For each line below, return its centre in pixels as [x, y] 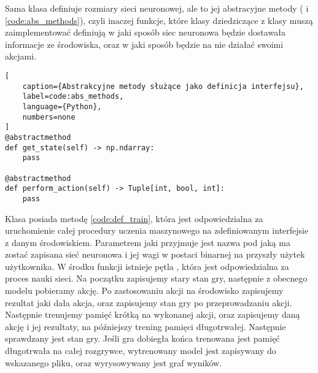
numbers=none [49, 117]
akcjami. [21, 56]
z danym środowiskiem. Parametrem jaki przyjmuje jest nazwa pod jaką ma [148, 242]
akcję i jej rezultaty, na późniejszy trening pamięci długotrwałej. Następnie [145, 326]
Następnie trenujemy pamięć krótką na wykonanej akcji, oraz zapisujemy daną [153, 314]
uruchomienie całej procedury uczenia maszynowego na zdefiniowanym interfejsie [157, 230]
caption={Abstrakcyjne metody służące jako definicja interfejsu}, [163, 86]
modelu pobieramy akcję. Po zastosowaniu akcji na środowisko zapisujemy [144, 290]
